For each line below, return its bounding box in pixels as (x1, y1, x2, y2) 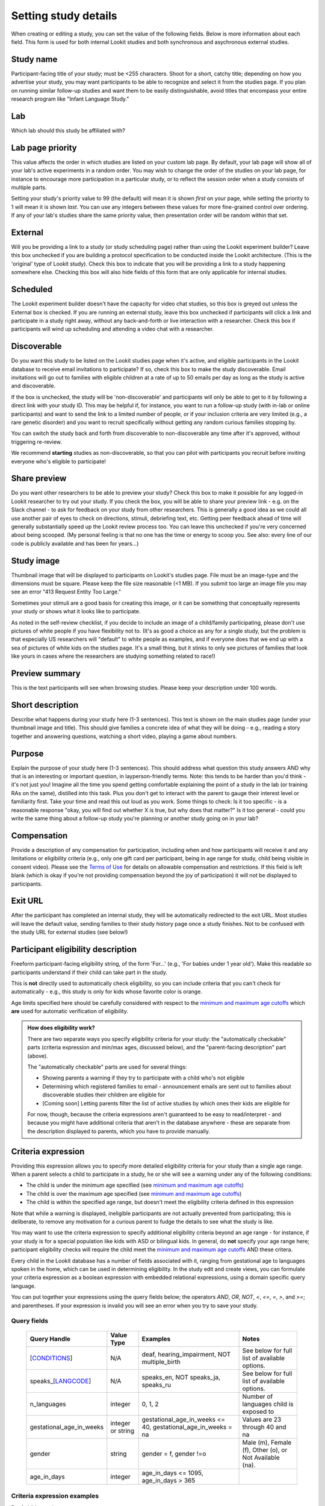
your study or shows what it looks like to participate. (11, 608, 141, 615)
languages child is (242, 1400, 294, 1408)
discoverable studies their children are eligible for (42, 1091, 166, 1099)
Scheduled (11, 284, 53, 295)
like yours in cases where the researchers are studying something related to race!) (11, 652, 216, 660)
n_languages (29, 1400, 66, 1408)
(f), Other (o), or (242, 1446, 288, 1454)
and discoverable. (11, 383, 56, 390)
